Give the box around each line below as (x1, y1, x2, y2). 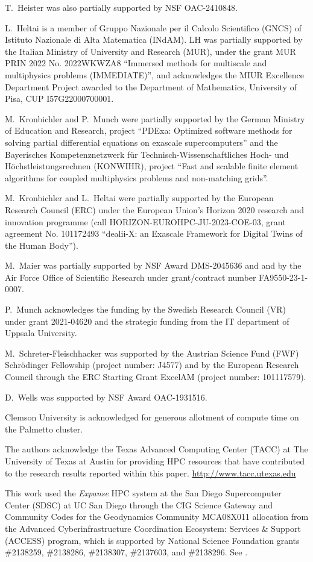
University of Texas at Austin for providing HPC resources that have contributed (5, 455, 305, 467)
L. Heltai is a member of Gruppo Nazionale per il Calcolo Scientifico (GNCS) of (5, 21, 302, 34)
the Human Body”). (5, 239, 78, 251)
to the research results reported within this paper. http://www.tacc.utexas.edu (5, 466, 296, 479)
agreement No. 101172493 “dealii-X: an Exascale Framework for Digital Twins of (5, 227, 303, 240)
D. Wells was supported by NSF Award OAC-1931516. (5, 390, 207, 403)
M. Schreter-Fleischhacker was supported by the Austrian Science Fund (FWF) (5, 346, 299, 359)
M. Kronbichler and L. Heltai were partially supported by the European (5, 192, 274, 204)
